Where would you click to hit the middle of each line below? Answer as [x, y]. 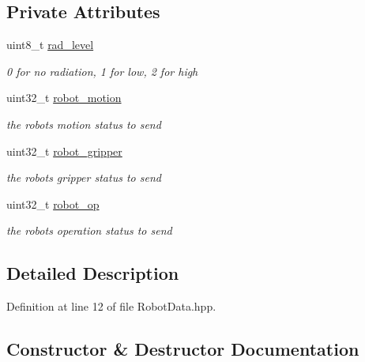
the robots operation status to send [89, 230]
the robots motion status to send [84, 124]
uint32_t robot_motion [64, 98]
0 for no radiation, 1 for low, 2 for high [102, 71]
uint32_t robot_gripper [64, 151]
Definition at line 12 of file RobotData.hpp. [111, 306]
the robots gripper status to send [84, 177]
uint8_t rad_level [50, 45]
